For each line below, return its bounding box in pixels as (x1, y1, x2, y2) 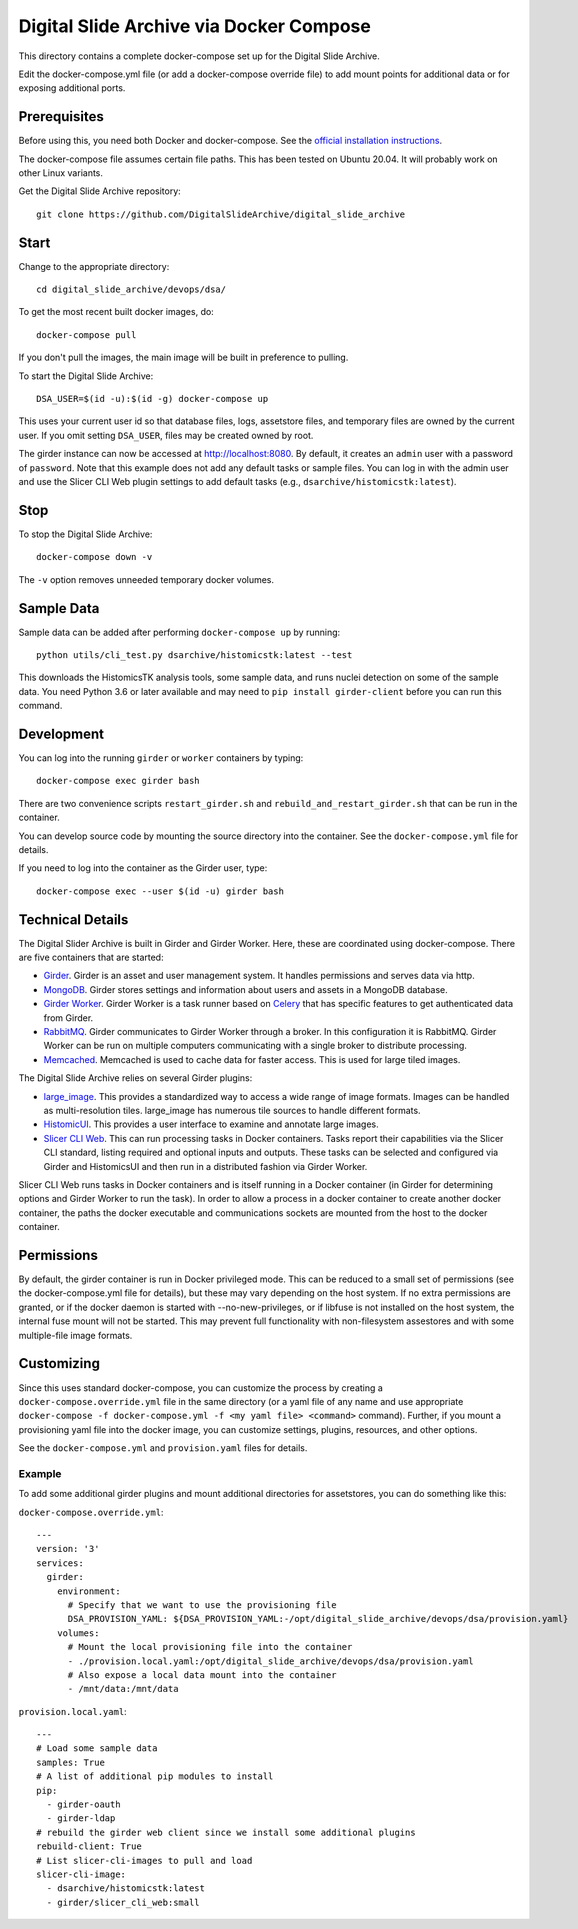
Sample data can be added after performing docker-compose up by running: (18, 626, 341, 638)
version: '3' (36, 1543, 100, 1555)
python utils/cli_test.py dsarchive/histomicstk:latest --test (36, 649, 353, 660)
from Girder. (43, 1011, 94, 1024)
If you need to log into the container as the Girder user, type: (18, 862, 268, 874)
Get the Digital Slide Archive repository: (18, 185, 182, 197)
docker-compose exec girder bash (36, 775, 200, 787)
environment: (56, 1585, 121, 1597)
